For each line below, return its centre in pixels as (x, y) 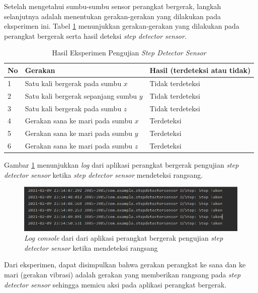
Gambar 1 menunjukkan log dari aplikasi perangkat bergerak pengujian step (121, 165)
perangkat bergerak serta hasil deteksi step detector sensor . (95, 35)
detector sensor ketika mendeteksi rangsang (91, 247)
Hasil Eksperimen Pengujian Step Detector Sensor (129, 53)
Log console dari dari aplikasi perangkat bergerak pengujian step (124, 238)
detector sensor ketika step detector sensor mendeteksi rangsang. (104, 174)
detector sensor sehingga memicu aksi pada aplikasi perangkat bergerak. (115, 284)
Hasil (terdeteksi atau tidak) (200, 70)
